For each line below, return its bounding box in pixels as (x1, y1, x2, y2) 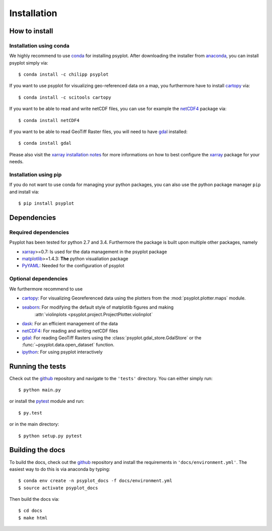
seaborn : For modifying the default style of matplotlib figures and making (22, 304, 174, 310)
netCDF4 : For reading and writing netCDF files (22, 328, 118, 334)
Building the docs (9, 446, 65, 454)
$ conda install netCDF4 (18, 117, 80, 123)
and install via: (9, 189, 40, 195)
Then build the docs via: (9, 496, 60, 502)
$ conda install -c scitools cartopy (18, 94, 112, 100)
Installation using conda (9, 42, 70, 49)
